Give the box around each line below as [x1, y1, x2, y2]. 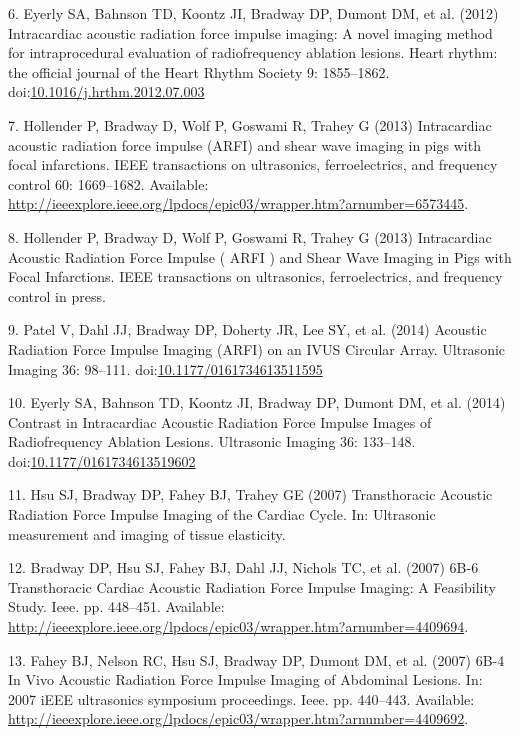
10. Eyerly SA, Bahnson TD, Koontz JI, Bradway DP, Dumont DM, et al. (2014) [8, 392, 506, 413]
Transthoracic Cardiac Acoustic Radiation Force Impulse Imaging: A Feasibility [8, 576, 496, 597]
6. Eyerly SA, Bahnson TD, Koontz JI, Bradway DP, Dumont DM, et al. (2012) [8, 3, 499, 23]
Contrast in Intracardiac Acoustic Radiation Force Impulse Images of [8, 411, 432, 432]
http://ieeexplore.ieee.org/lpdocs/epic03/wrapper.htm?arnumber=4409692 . [8, 708, 469, 729]
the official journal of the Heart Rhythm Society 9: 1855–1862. [8, 61, 390, 82]
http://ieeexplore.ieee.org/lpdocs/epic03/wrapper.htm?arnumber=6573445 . [8, 193, 469, 214]
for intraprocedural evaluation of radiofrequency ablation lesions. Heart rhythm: [8, 42, 498, 63]
